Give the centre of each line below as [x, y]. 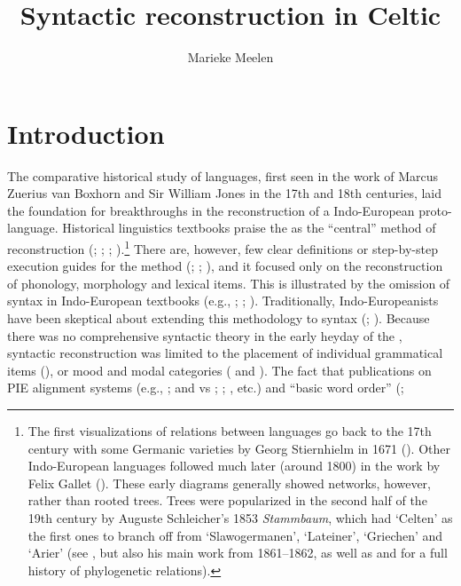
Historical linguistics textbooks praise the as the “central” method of [249, 228]
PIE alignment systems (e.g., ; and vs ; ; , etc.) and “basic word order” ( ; [206, 388]
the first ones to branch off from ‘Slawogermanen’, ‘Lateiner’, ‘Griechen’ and [235, 535]
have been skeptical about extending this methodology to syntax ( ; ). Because [219, 318]
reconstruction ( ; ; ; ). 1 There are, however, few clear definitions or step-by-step [223, 247]
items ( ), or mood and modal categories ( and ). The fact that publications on [219, 370]
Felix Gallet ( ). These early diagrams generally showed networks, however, [229, 483]
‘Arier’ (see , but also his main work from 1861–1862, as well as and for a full [238, 553]
